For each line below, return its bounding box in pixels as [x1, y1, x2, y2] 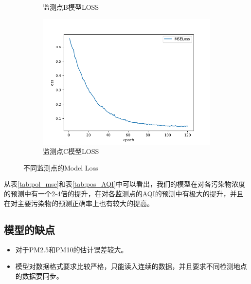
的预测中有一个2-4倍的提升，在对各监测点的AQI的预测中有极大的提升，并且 [4, 188, 244, 198]
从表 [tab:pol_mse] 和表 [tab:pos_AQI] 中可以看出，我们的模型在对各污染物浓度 [4, 179, 246, 189]
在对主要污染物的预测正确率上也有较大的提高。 [4, 198, 154, 208]
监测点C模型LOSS [43, 146, 99, 156]
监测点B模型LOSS [43, 2, 99, 12]
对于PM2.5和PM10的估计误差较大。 [15, 245, 128, 255]
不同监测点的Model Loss [23, 162, 98, 172]
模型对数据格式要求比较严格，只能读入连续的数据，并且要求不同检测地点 [15, 261, 247, 271]
